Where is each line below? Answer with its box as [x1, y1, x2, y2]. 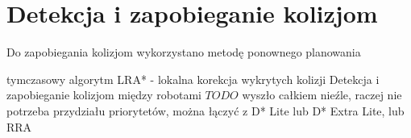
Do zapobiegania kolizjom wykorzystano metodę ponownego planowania [6, 44, 361, 61]
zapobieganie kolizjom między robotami [6, 86, 201, 103]
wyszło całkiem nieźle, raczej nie [242, 86, 402, 103]
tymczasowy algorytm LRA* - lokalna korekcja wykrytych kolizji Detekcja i [6, 70, 380, 87]
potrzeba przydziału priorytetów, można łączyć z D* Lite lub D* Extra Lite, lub [6, 102, 405, 119]
